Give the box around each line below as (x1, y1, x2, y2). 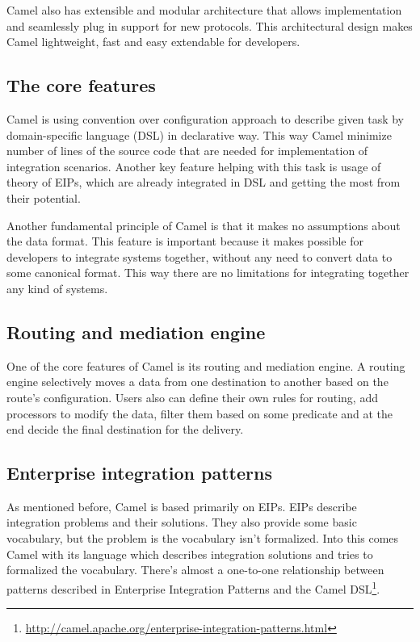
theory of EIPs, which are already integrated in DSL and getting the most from (6, 174, 401, 191)
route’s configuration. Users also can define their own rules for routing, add (6, 388, 378, 405)
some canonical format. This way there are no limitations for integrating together (6, 264, 409, 281)
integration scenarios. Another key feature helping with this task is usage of (6, 157, 381, 174)
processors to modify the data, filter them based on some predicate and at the (6, 405, 393, 422)
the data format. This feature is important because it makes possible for (6, 233, 363, 250)
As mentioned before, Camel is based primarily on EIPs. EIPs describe (6, 497, 357, 514)
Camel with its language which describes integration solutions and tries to (6, 545, 373, 562)
